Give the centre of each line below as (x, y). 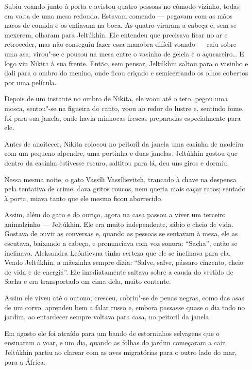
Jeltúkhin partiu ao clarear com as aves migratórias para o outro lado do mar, (121, 352)
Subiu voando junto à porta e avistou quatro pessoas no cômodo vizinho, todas (122, 6)
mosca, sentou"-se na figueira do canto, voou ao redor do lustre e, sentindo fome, (124, 108)
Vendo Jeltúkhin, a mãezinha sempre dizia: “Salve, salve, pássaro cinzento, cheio (124, 262)
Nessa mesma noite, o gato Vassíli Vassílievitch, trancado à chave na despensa (120, 179)
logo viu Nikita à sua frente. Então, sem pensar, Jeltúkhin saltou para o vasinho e (126, 63)
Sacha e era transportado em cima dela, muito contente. (88, 281)
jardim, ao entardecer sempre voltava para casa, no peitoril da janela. (108, 317)
